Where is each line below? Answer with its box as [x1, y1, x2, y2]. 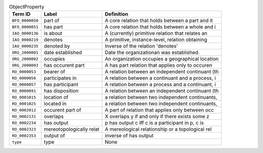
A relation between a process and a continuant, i [105, 81, 216, 88]
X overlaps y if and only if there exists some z [105, 113, 209, 120]
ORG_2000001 [12, 50, 38, 55]
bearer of [44, 68, 65, 75]
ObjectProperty [9, 3, 45, 10]
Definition [105, 11, 129, 18]
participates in [44, 75, 77, 81]
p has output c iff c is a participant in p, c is [105, 119, 204, 126]
